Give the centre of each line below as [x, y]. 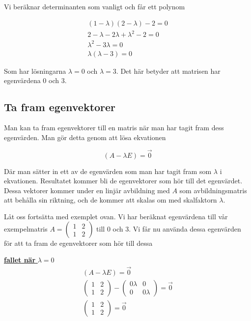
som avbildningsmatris [213, 190]
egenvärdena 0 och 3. [35, 80]
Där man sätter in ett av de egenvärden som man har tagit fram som [108, 171]
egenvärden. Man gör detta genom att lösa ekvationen [85, 137]
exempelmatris [26, 229]
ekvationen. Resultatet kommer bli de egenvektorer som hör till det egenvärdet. [123, 181]
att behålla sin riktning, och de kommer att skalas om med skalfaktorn [111, 200]
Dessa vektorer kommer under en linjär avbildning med [87, 190]
